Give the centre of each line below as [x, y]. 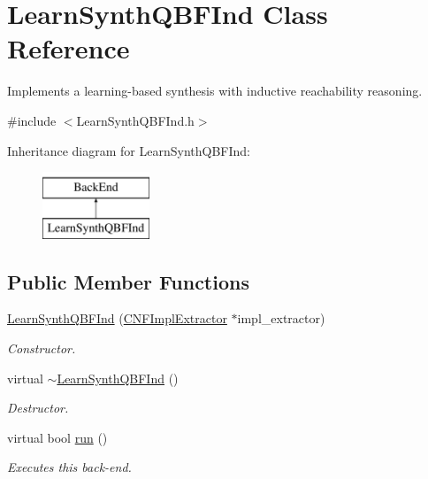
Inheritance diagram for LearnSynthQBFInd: [129, 150]
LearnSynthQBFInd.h [135, 120]
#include [32, 120]
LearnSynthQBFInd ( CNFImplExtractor [117, 318]
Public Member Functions [128, 281]
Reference [69, 48]
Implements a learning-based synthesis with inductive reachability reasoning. [215, 91]
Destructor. [38, 408]
